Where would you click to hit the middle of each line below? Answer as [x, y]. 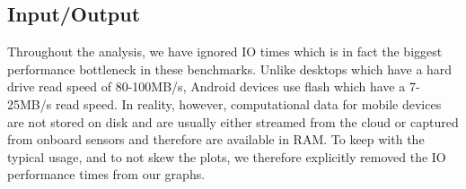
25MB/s [30, 103]
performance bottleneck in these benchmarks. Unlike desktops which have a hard [230, 69]
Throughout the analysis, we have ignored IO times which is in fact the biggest [225, 52]
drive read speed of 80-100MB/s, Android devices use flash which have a [207, 86]
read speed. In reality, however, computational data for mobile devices [248, 103]
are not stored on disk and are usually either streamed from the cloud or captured [233, 121]
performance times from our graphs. [106, 174]
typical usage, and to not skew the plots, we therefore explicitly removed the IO [227, 156]
